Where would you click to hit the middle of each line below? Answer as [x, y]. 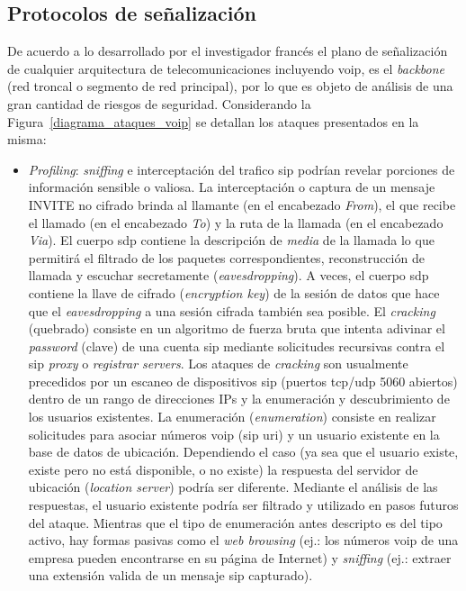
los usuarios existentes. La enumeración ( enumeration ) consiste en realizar [232, 417]
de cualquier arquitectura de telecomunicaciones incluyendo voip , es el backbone [226, 68]
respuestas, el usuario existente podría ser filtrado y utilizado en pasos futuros [243, 505]
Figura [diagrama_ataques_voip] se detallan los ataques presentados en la [213, 121]
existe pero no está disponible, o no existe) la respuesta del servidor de [223, 469]
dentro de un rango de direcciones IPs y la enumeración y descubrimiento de [239, 399]
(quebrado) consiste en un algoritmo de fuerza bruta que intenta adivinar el [237, 328]
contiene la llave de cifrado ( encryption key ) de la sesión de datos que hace [234, 292]
